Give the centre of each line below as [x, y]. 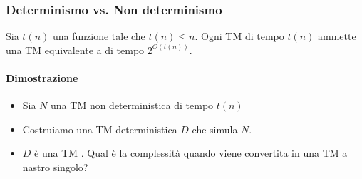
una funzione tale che [99, 36]
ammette [337, 36]
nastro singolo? [55, 167]
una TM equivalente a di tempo [75, 50]
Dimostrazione [42, 78]
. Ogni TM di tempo [239, 36]
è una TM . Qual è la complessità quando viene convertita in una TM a [191, 153]
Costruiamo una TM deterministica [100, 129]
